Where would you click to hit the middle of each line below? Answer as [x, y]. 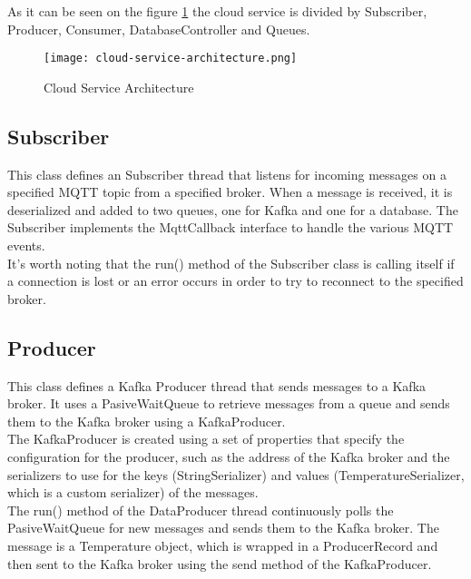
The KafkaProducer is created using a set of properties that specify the [206, 439]
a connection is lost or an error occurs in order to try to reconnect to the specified [235, 281]
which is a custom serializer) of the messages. [133, 492]
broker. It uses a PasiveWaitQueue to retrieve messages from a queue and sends [229, 403]
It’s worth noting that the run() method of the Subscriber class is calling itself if [231, 263]
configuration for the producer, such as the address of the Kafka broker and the [229, 456]
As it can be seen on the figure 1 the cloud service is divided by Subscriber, [217, 11]
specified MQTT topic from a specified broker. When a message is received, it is [230, 192]
